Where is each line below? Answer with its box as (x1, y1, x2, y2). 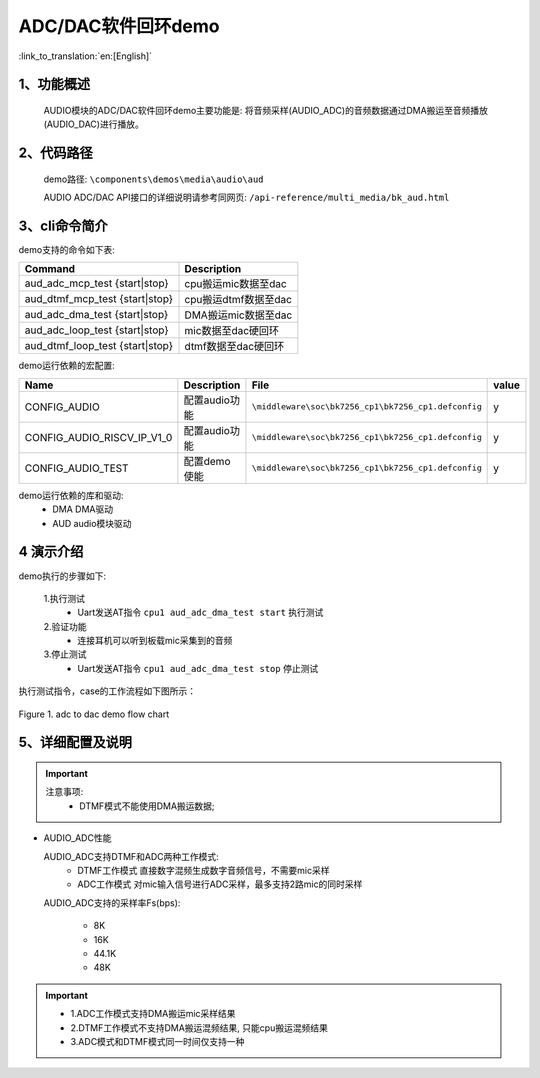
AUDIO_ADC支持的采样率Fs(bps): (43, 896, 181, 909)
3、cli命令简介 (18, 217, 109, 234)
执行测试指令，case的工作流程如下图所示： (18, 685, 197, 697)
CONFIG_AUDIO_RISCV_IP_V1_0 (24, 430, 173, 444)
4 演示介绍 (18, 543, 84, 560)
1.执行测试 (43, 592, 85, 604)
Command (24, 262, 75, 276)
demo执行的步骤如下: (18, 570, 107, 582)
